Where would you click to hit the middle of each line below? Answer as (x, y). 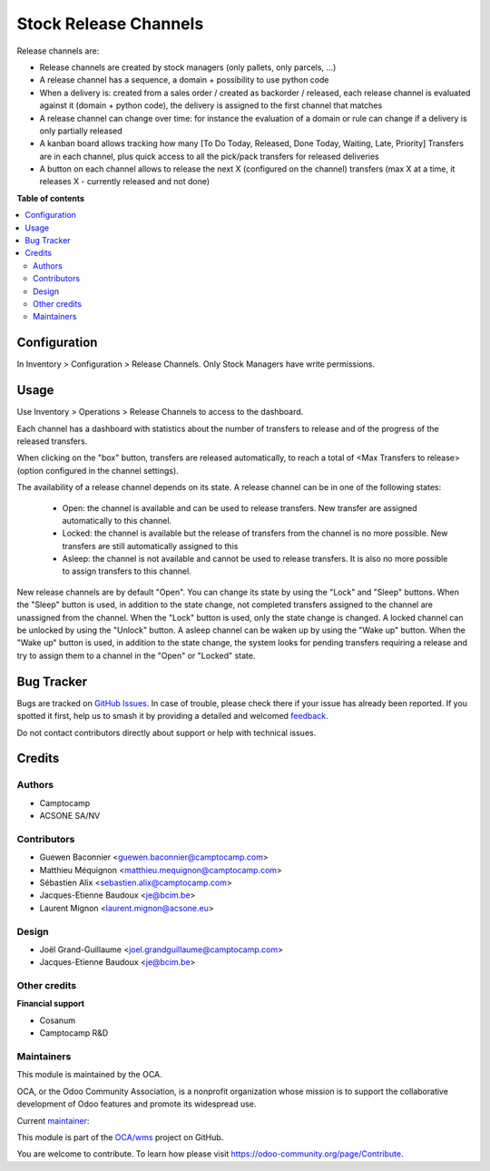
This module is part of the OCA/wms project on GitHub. (120, 1137)
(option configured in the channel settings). (98, 470)
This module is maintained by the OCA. (89, 1075)
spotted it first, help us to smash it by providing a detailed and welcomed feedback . (172, 716)
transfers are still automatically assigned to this (150, 546)
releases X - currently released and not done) (125, 182)
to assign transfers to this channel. (127, 571)
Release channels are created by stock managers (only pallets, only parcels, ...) (188, 67)
